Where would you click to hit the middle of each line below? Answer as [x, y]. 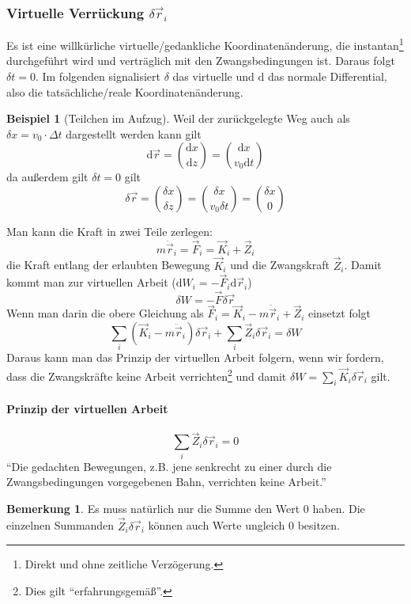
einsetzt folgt [340, 313]
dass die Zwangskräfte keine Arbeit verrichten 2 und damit [147, 374]
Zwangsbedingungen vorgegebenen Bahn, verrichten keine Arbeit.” [166, 482]
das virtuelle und [213, 76]
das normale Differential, [327, 76]
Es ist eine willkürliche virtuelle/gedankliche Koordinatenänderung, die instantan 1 [205, 44]
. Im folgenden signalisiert [98, 76]
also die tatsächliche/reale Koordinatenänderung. [125, 91]
